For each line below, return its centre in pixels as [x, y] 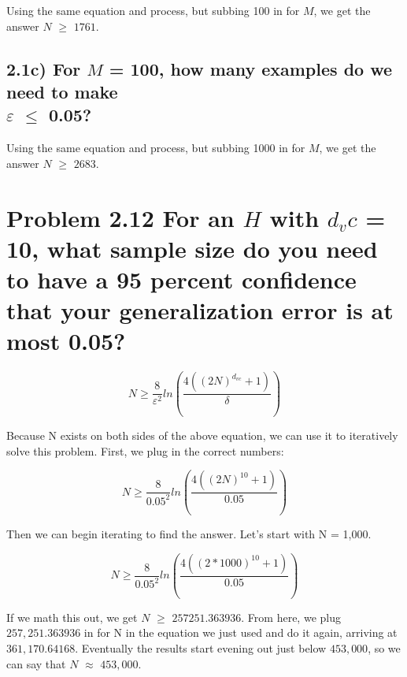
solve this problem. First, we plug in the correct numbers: [145, 450]
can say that [36, 663]
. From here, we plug [291, 617]
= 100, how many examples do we [251, 68]
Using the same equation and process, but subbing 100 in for [153, 10]
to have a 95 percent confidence [181, 279]
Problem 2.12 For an [120, 217]
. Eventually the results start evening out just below [201, 648]
